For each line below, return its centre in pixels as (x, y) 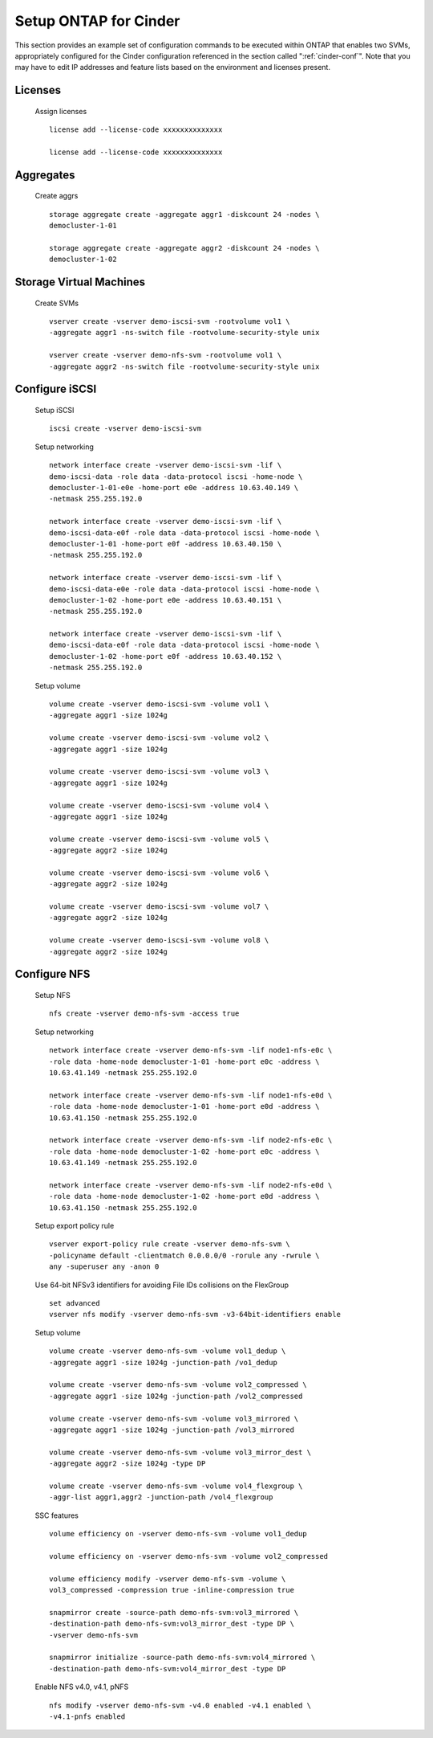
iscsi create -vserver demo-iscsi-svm (125, 429)
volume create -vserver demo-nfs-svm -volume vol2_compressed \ (178, 1385)
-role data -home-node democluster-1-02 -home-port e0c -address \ (184, 1151)
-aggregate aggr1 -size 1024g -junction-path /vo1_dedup (164, 1362)
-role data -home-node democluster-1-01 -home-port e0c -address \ (184, 1061)
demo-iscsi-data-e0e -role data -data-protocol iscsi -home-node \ (184, 589)
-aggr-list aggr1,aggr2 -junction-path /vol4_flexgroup (161, 1497)
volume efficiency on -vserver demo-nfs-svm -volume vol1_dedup (178, 1534)
